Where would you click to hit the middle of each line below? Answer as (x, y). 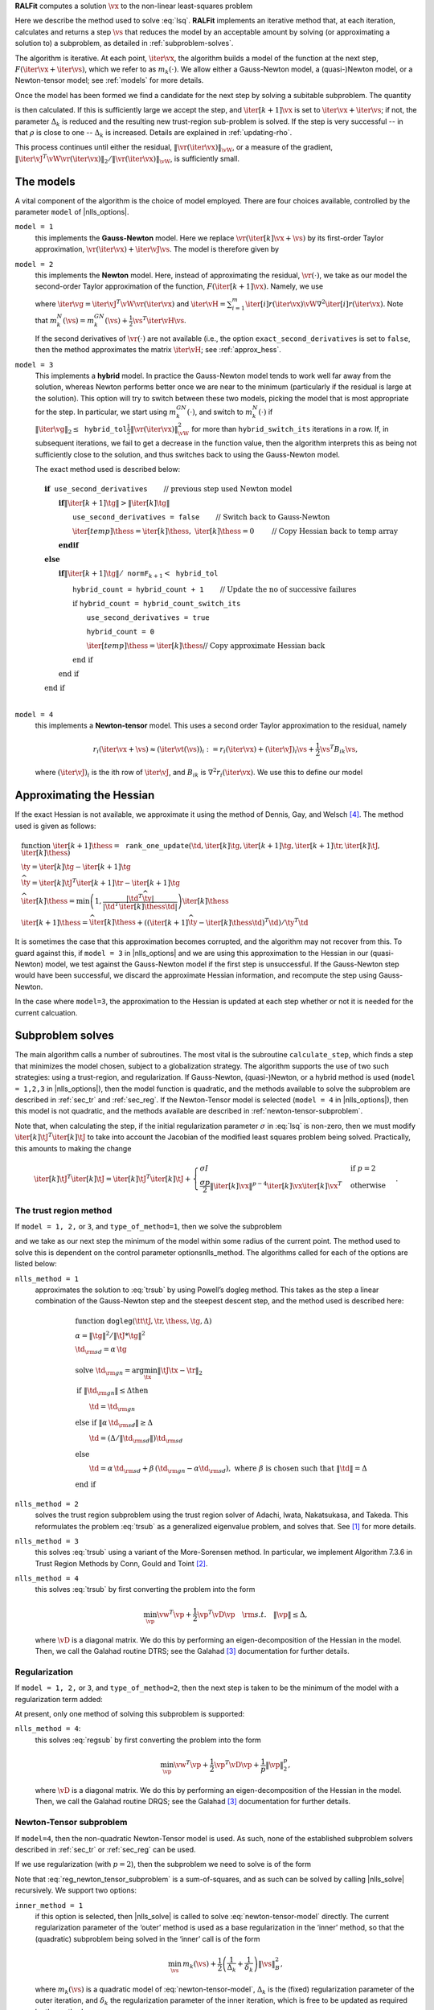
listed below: (36, 1264)
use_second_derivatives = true (148, 618)
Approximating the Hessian (85, 796)
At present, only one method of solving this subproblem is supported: (130, 1714)
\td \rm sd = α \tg (101, 1350)
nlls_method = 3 (47, 1541)
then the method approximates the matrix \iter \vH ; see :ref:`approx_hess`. (158, 350)
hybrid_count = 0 (121, 632)
